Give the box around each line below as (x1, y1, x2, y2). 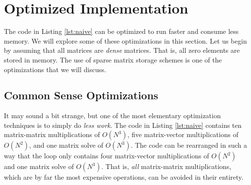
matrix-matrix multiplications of (4, 129, 100, 139)
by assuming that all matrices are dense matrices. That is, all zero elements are (4, 45, 240, 55)
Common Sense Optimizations (4, 88, 158, 103)
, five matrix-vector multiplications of (127, 129, 238, 139)
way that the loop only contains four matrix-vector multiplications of (4, 151, 209, 161)
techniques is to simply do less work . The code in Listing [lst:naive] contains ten (4, 120, 242, 130)
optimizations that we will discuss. (4, 64, 106, 74)
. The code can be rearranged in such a (131, 140, 247, 150)
